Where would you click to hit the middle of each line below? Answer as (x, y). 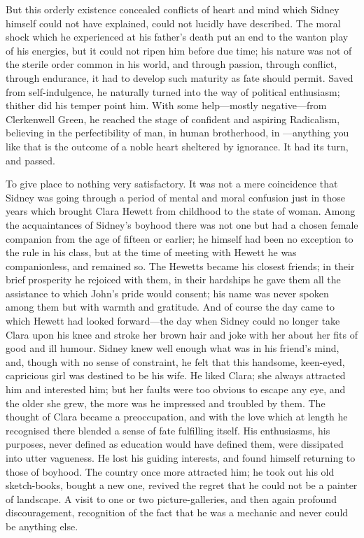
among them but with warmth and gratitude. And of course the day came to (170, 307)
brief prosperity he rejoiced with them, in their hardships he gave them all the (173, 279)
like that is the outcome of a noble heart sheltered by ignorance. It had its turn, (177, 146)
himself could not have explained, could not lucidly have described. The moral (173, 23)
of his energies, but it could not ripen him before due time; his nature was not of (179, 50)
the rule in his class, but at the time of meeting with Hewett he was (151, 252)
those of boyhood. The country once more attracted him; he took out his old (170, 471)
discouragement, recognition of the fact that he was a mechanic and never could (177, 512)
